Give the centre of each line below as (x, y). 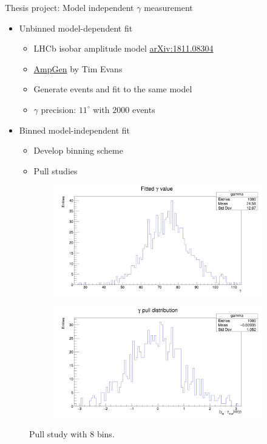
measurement (168, 7)
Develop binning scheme (78, 150)
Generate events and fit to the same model (113, 89)
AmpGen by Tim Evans (78, 68)
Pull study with (58, 434)
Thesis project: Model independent (69, 7)
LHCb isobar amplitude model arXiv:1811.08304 (123, 48)
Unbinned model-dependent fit (76, 28)
